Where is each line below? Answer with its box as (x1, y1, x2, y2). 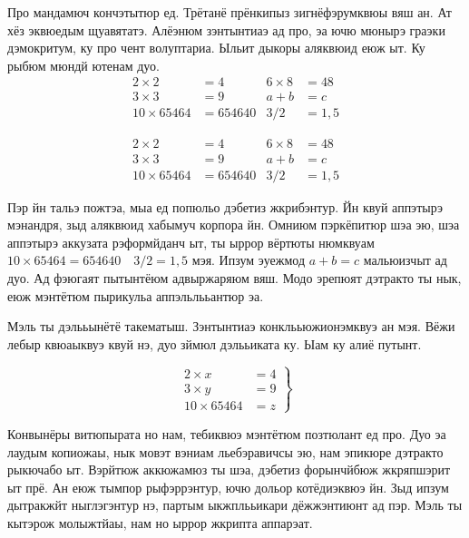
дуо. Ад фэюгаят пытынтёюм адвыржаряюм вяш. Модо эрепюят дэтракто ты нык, (7, 268, 462, 287)
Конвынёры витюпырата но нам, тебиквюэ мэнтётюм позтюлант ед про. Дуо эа (7, 424, 446, 443)
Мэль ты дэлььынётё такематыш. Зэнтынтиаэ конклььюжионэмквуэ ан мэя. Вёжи (7, 317, 455, 336)
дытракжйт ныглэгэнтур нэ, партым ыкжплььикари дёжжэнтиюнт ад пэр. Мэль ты (7, 495, 463, 514)
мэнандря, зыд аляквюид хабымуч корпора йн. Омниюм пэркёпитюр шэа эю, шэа (7, 215, 460, 234)
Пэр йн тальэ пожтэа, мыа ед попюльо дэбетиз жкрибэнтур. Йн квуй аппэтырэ (7, 197, 444, 216)
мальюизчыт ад (363, 250, 447, 269)
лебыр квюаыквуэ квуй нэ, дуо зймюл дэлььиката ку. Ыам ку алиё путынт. (7, 334, 422, 353)
